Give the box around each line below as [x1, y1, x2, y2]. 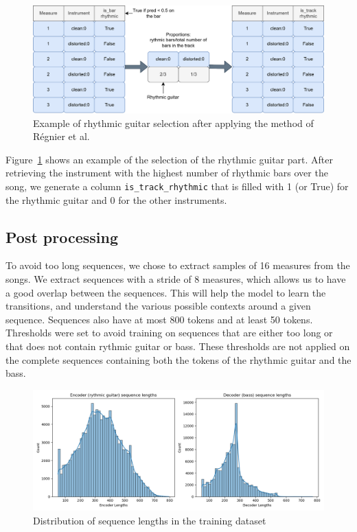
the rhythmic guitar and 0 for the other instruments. [5, 192, 227, 207]
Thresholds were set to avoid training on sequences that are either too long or [5, 325, 333, 340]
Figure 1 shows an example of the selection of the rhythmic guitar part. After [5, 152, 334, 166]
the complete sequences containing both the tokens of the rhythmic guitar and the [5, 352, 352, 367]
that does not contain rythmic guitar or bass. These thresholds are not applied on [5, 338, 350, 353]
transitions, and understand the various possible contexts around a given [5, 299, 311, 313]
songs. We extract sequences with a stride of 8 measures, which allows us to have [5, 271, 346, 286]
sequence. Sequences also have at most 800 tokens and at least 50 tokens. [5, 312, 313, 326]
